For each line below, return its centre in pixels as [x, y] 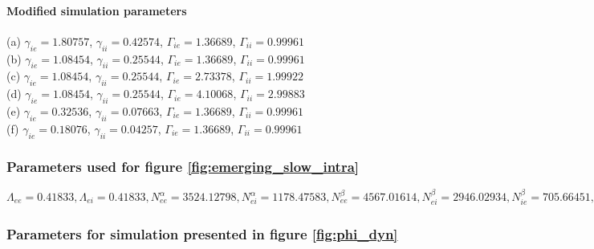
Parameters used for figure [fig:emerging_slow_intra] [183, 166]
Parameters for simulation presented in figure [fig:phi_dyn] [202, 233]
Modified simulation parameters [97, 10]
